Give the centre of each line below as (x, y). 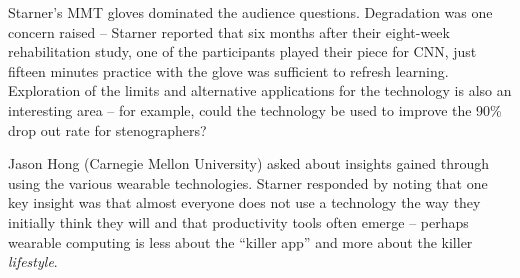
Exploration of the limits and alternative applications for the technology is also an (260, 90)
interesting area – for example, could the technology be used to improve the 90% (255, 109)
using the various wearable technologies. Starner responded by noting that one (248, 182)
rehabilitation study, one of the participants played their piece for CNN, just (242, 51)
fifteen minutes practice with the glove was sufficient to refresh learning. (228, 70)
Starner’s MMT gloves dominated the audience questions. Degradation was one (250, 12)
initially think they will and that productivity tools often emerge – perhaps (238, 221)
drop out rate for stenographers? (107, 129)
